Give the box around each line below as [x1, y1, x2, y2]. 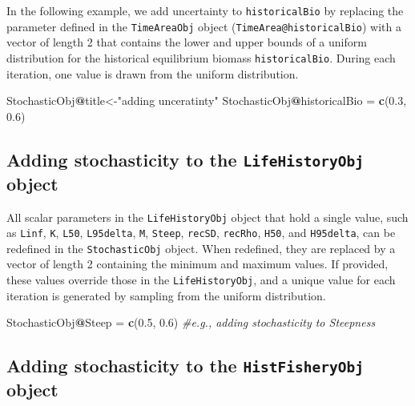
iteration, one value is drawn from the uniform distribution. [6, 65, 299, 82]
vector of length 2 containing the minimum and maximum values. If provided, [6, 255, 389, 272]
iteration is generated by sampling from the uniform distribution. [6, 287, 326, 303]
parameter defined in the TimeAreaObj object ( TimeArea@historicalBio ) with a [6, 18, 401, 34]
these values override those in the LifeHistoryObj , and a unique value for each [6, 271, 396, 288]
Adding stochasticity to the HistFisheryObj [6, 353, 364, 378]
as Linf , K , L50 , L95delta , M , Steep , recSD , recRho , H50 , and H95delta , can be [6, 224, 396, 241]
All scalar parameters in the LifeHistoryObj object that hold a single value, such [6, 208, 409, 225]
